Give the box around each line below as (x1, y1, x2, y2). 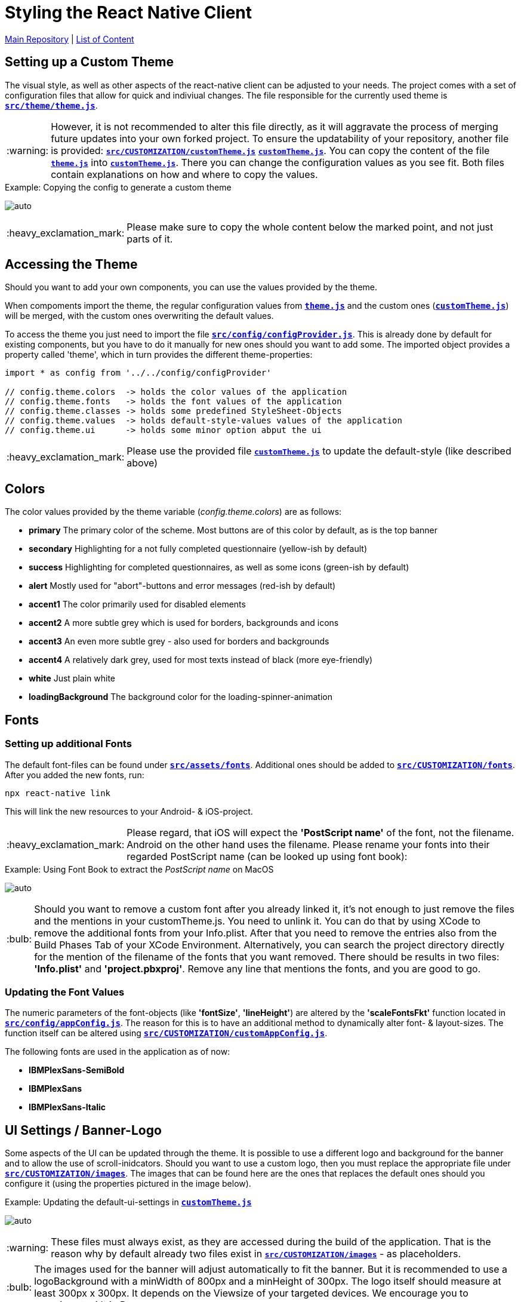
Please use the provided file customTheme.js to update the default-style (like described (127, 445, 511, 457)
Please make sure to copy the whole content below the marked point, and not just (127, 220, 494, 233)
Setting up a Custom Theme (5, 54, 174, 70)
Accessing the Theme (5, 257, 138, 272)
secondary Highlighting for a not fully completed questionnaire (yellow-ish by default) (29, 543, 368, 554)
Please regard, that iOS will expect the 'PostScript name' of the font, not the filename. (127, 826, 514, 839)
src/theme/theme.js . (5, 100, 98, 110)
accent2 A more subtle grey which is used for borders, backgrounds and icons (29, 618, 339, 628)
